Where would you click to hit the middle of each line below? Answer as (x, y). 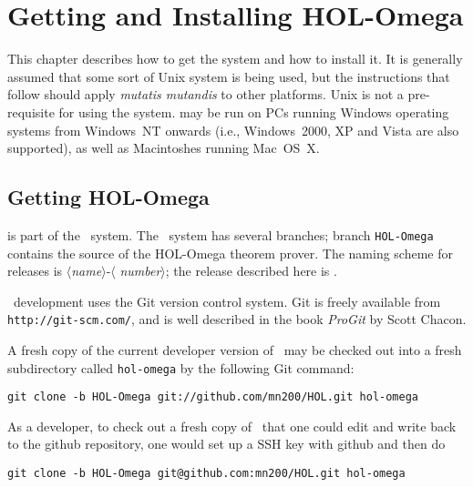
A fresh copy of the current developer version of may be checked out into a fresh (235, 349)
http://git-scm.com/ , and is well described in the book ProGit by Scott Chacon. (237, 319)
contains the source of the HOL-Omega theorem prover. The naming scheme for (231, 253)
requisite (31, 112)
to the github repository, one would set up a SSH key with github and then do (226, 444)
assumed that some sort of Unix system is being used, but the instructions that (229, 76)
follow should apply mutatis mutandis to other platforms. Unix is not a (206, 94)
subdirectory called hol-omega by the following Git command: (181, 367)
